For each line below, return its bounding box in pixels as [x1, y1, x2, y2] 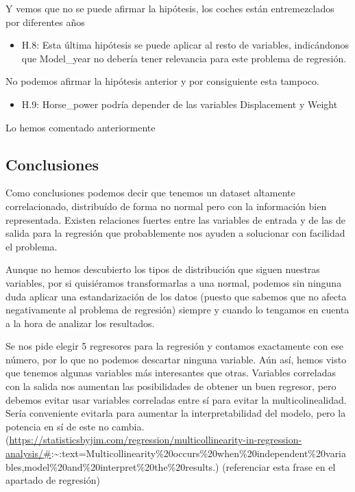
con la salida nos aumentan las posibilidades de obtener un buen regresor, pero [5, 379, 336, 393]
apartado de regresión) [5, 473, 100, 487]
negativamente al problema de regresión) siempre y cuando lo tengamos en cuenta [5, 302, 350, 317]
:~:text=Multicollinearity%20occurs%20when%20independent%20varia [51, 446, 347, 461]
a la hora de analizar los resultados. [5, 315, 155, 330]
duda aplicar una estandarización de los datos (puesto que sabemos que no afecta [5, 289, 347, 303]
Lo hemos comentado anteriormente [5, 120, 156, 134]
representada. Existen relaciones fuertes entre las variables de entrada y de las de [5, 212, 346, 226]
